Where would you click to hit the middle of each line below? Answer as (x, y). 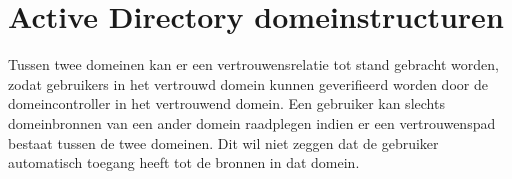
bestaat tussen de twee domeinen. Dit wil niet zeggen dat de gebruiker (223, 142)
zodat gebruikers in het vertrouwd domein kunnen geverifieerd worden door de (248, 83)
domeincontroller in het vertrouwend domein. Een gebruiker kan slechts (226, 103)
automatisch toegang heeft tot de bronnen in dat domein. (184, 162)
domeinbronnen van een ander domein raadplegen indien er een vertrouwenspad (252, 122)
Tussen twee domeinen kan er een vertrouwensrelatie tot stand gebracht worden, (253, 64)
